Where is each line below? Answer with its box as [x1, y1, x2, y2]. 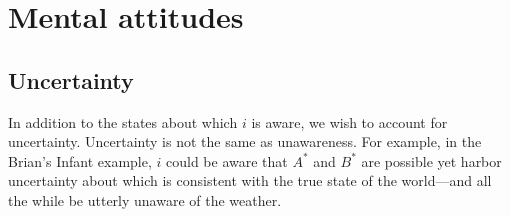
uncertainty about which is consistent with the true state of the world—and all [8, 170, 492, 191]
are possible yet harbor [361, 150, 502, 171]
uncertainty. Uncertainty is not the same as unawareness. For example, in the [8, 131, 482, 152]
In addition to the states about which [8, 111, 238, 132]
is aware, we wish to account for [251, 111, 448, 132]
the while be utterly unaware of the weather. [8, 189, 282, 210]
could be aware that [165, 150, 288, 171]
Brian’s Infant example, [8, 150, 152, 171]
